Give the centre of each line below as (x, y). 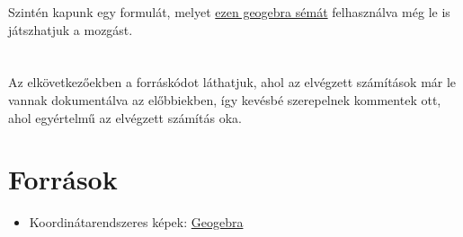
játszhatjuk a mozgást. (71, 29)
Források (63, 179)
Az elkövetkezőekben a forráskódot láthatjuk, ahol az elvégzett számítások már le (232, 82)
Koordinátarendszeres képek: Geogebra (136, 222)
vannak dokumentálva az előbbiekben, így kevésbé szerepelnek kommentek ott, (225, 99)
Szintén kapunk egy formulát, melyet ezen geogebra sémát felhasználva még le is (229, 12)
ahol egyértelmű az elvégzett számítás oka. (125, 117)
